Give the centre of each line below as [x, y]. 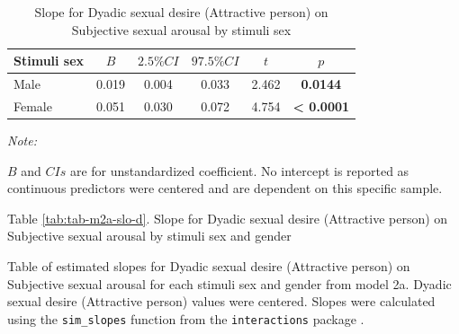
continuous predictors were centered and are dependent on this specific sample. [225, 188]
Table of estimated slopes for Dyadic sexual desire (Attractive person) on [209, 265]
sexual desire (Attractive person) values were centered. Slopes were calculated [221, 301]
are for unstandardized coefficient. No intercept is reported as [239, 170]
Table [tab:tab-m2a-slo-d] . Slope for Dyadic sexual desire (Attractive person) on [228, 218]
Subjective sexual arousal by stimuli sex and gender [149, 236]
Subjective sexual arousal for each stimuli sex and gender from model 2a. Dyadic [229, 283]
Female [33, 105]
